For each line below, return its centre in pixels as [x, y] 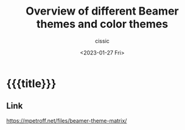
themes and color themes [102, 24]
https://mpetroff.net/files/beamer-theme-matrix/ [67, 120]
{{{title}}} [31, 84]
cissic [102, 41]
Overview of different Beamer [102, 11]
